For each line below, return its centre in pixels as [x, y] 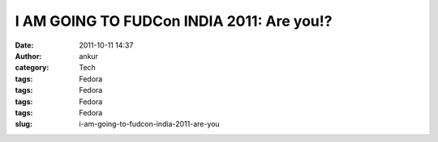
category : [32, 68]
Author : [28, 56]
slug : [24, 124]
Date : [24, 45]
